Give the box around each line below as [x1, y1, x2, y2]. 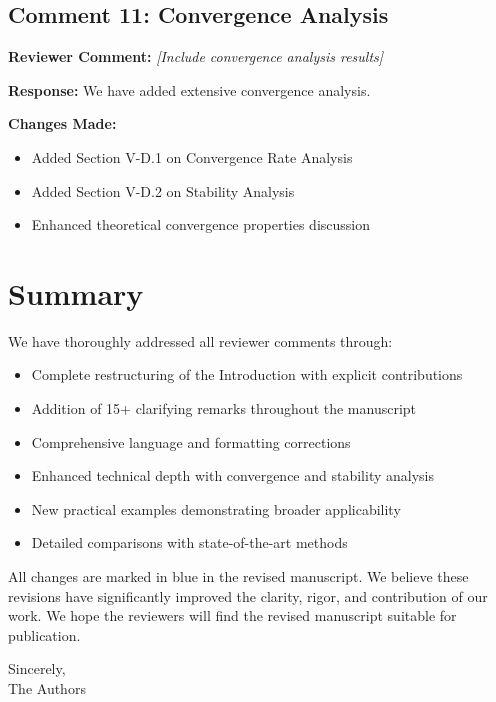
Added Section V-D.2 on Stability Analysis [31, 180, 295, 201]
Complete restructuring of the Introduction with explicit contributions [31, 364, 463, 385]
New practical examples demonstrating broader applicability [31, 498, 401, 519]
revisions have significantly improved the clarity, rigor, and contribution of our [8, 585, 488, 606]
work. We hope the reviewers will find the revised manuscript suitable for [8, 605, 457, 626]
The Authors [8, 678, 86, 699]
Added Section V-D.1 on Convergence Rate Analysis [31, 146, 353, 167]
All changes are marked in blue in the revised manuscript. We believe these [8, 566, 469, 587]
